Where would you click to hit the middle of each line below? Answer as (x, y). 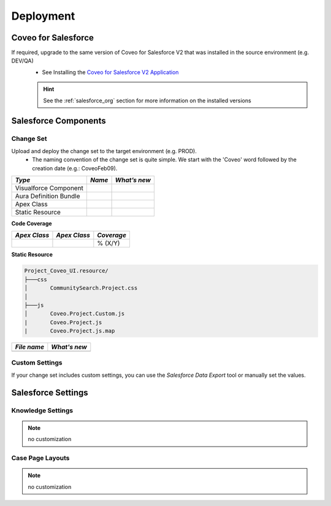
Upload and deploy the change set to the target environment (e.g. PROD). (104, 151)
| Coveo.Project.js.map (70, 331)
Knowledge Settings (42, 410)
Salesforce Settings (50, 392)
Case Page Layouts (40, 458)
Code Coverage (32, 223)
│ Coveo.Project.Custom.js (74, 314)
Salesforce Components (59, 121)
